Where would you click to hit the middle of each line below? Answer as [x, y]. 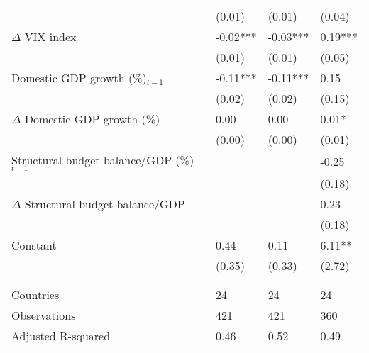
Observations [44, 315]
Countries [35, 294]
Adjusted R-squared [61, 335]
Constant [34, 245]
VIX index [50, 37]
